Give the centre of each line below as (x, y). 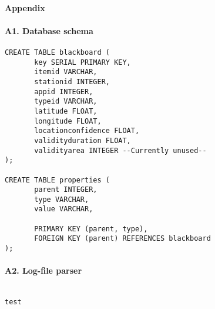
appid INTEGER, (64, 92)
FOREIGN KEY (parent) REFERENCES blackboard (122, 239)
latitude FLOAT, (66, 111)
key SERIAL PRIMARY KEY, (83, 62)
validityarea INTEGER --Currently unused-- (120, 150)
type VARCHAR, (62, 199)
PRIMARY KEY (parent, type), (91, 229)
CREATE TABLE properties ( (57, 180)
